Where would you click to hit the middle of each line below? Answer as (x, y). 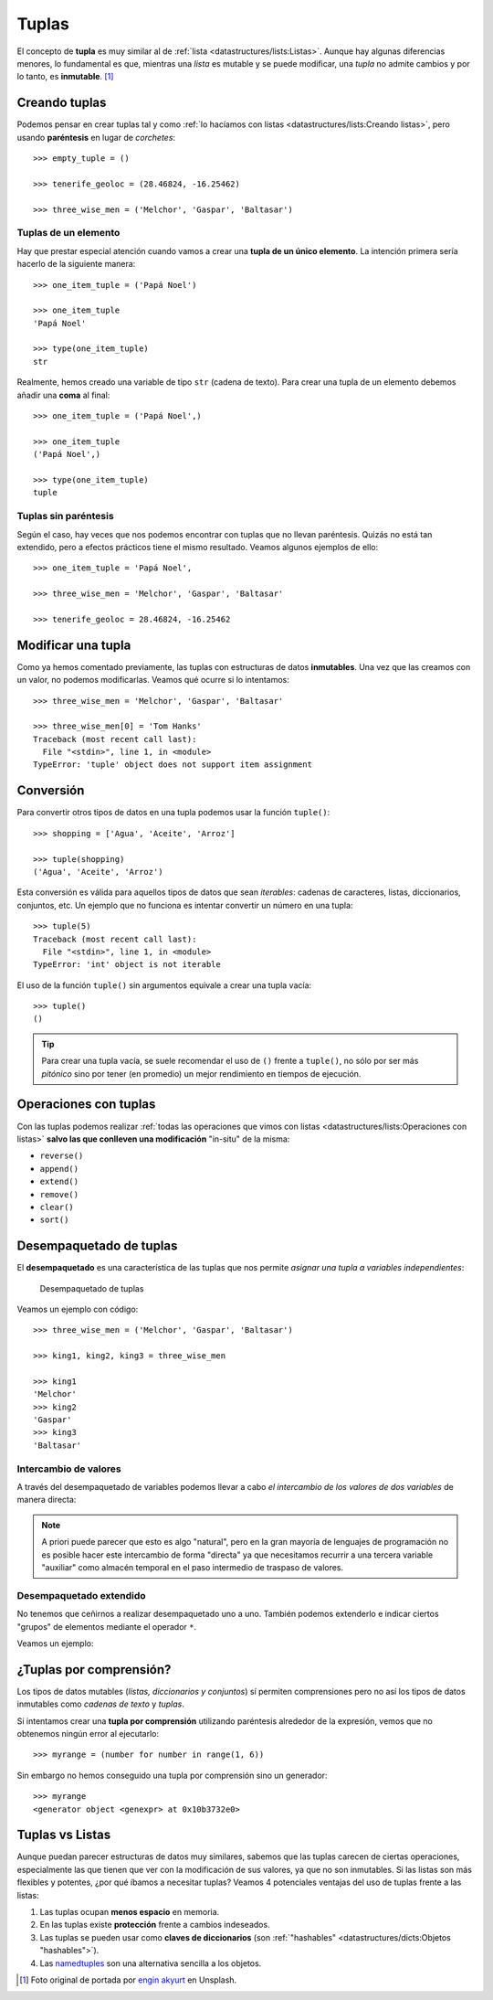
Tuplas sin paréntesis (65, 516)
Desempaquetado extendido (81, 1595)
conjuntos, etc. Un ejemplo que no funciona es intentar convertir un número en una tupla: (185, 905)
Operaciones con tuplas (86, 1105)
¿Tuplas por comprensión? (94, 1670)
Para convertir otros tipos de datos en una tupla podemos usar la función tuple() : (173, 813)
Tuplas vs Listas (64, 1835)
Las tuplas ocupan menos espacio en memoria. (130, 1912)
